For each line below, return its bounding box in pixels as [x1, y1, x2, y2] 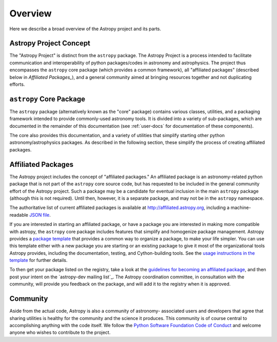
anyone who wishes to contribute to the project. [9, 329, 111, 336]
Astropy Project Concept [9, 39, 91, 48]
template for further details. [9, 257, 68, 263]
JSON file [29, 212, 50, 218]
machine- [230, 204, 251, 211]
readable [9, 212, 28, 218]
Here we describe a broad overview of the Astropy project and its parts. [9, 26, 162, 32]
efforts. [9, 81, 25, 87]
